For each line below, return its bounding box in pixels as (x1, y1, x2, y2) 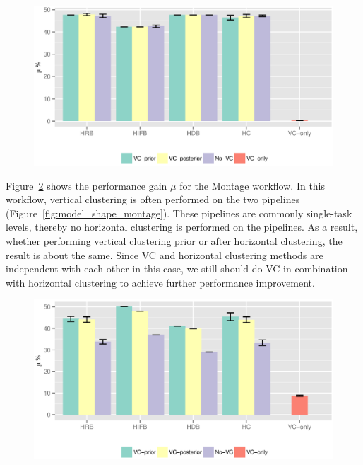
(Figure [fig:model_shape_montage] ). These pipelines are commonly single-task (6, 205, 352, 220)
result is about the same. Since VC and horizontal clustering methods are (6, 247, 323, 262)
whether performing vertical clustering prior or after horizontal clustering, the (6, 234, 343, 248)
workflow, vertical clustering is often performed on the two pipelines (6, 192, 300, 207)
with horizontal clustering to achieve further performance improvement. (6, 275, 315, 289)
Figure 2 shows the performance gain (6, 178, 167, 193)
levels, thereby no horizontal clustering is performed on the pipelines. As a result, (6, 219, 358, 234)
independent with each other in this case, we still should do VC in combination (6, 261, 348, 276)
